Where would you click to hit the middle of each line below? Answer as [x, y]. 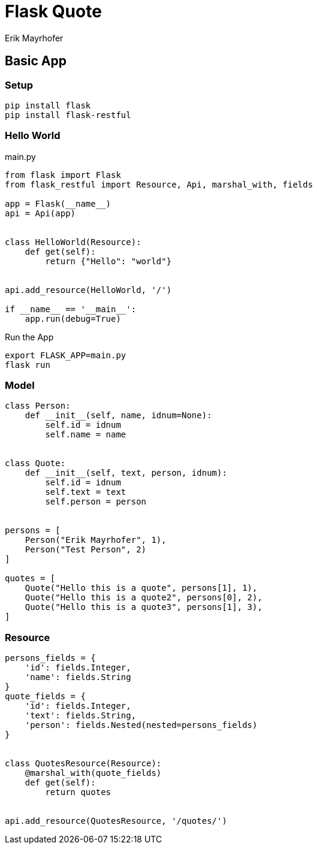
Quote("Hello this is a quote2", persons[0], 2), [144, 598]
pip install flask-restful [68, 115]
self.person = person [96, 502]
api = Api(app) [40, 213]
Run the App [29, 337]
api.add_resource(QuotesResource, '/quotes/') [116, 821]
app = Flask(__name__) [58, 203]
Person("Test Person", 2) [86, 550]
